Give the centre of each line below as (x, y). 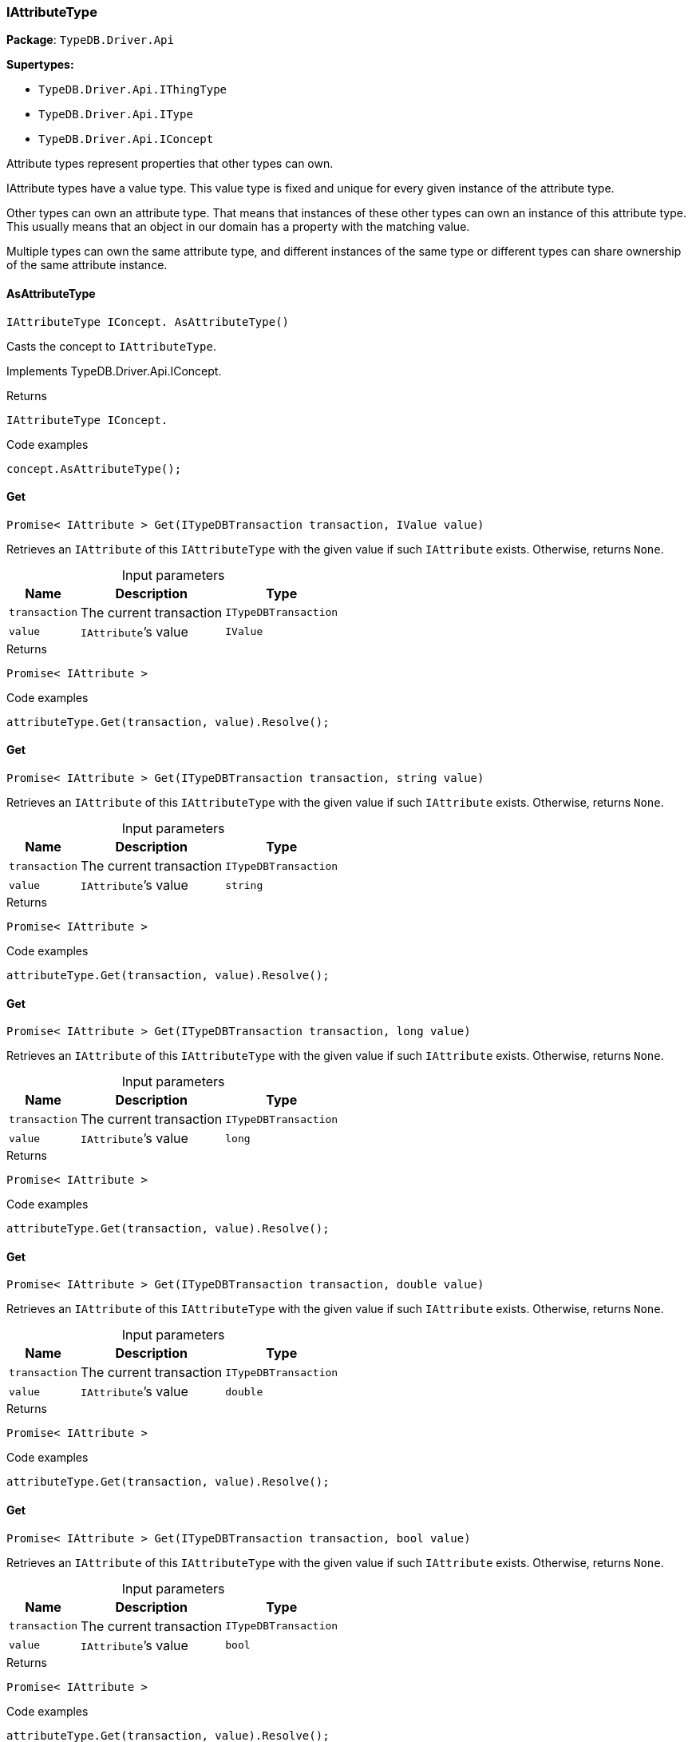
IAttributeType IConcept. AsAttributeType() (148, 321)
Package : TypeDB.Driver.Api (90, 40)
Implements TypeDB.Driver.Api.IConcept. (114, 371)
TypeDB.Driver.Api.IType (116, 115)
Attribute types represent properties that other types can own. (170, 164)
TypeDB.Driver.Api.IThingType (133, 90)
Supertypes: (40, 65)
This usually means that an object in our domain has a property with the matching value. (238, 227)
